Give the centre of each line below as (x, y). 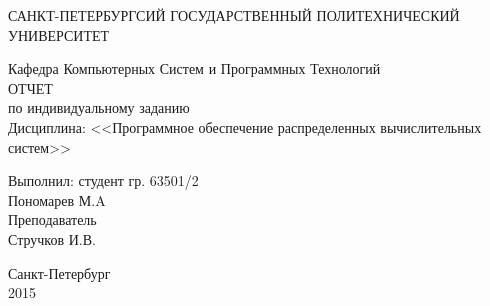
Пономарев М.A (57, 199)
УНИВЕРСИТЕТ (59, 34)
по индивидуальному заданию (99, 107)
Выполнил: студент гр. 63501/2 (103, 180)
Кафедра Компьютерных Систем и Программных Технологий (194, 68)
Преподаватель (52, 219)
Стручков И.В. (52, 238)
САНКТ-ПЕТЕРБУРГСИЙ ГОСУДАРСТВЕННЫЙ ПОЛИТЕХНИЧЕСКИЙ (234, 15)
